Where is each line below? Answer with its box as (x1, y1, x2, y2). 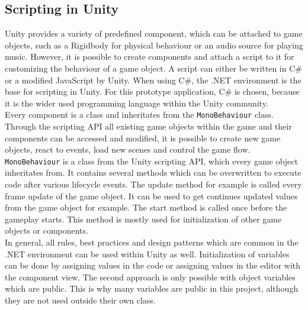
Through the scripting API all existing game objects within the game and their (5, 120, 292, 133)
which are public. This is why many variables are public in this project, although (5, 282, 299, 295)
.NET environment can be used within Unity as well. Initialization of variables (5, 247, 290, 260)
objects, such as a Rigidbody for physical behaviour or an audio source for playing (5, 38, 303, 51)
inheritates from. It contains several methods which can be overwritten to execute (5, 166, 301, 179)
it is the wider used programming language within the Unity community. (5, 96, 268, 109)
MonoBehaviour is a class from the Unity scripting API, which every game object (5, 154, 298, 167)
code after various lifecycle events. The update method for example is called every (5, 178, 302, 190)
